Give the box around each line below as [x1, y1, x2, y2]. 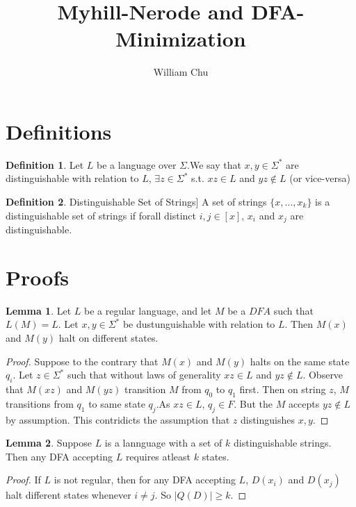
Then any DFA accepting [6, 449, 113, 463]
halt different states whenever [6, 488, 131, 502]
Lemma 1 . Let [6, 303, 72, 317]
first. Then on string [239, 381, 326, 396]
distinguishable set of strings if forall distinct [6, 208, 196, 222]
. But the [234, 396, 273, 410]
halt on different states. [58, 330, 159, 344]
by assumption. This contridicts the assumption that [6, 412, 230, 426]
